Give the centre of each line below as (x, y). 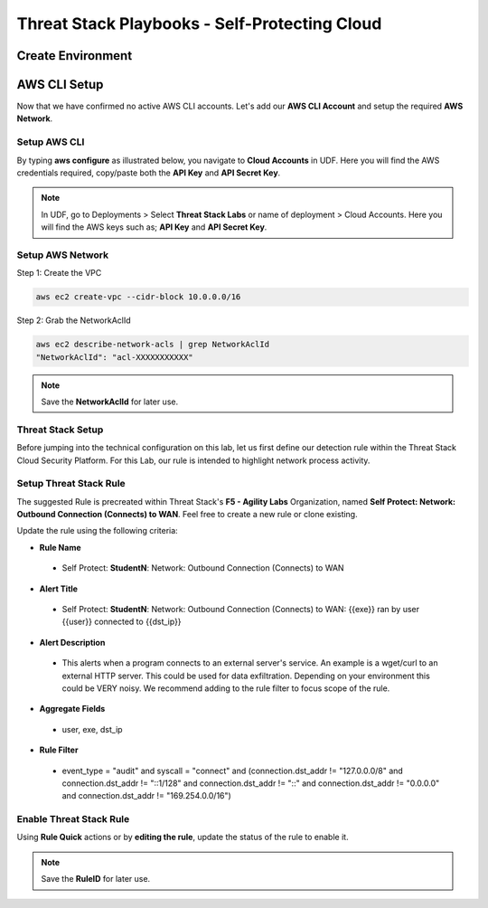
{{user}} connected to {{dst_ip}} (122, 622)
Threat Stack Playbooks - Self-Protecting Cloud (199, 24)
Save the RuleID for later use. (96, 879)
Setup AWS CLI (51, 142)
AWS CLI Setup (60, 85)
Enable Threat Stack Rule (73, 819)
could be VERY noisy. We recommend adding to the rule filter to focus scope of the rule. (226, 688)
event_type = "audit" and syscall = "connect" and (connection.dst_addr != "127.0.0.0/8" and (233, 771)
